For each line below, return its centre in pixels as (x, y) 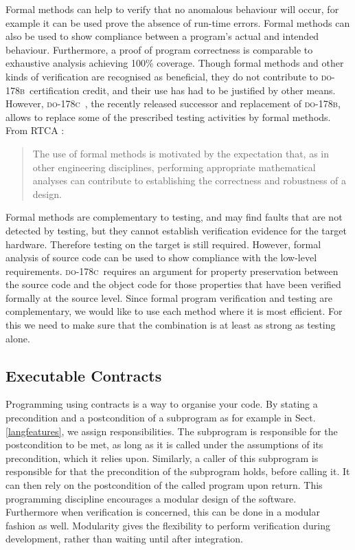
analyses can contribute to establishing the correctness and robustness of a (190, 180)
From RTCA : (35, 130)
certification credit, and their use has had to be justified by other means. (183, 90)
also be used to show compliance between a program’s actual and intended (162, 36)
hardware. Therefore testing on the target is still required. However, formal (163, 244)
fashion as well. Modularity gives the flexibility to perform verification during (168, 525)
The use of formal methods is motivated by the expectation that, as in (181, 153)
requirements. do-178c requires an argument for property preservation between (172, 271)
